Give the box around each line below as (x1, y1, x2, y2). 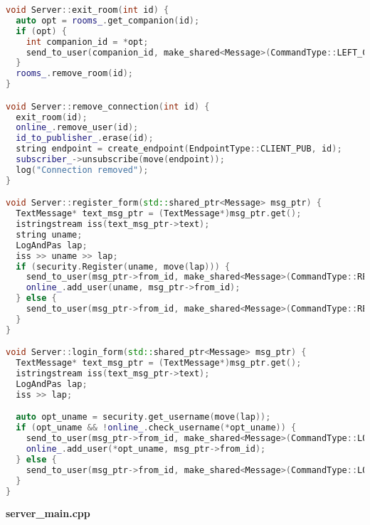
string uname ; (16, 229, 83, 240)
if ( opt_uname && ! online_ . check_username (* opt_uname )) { (16, 423, 297, 433)
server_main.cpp (6, 506, 90, 521)
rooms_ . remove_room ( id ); (16, 68, 134, 79)
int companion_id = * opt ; (26, 36, 149, 47)
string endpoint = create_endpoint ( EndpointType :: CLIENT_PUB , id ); (16, 144, 342, 154)
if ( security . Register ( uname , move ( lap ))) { (16, 261, 231, 272)
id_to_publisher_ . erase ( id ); (16, 133, 154, 144)
